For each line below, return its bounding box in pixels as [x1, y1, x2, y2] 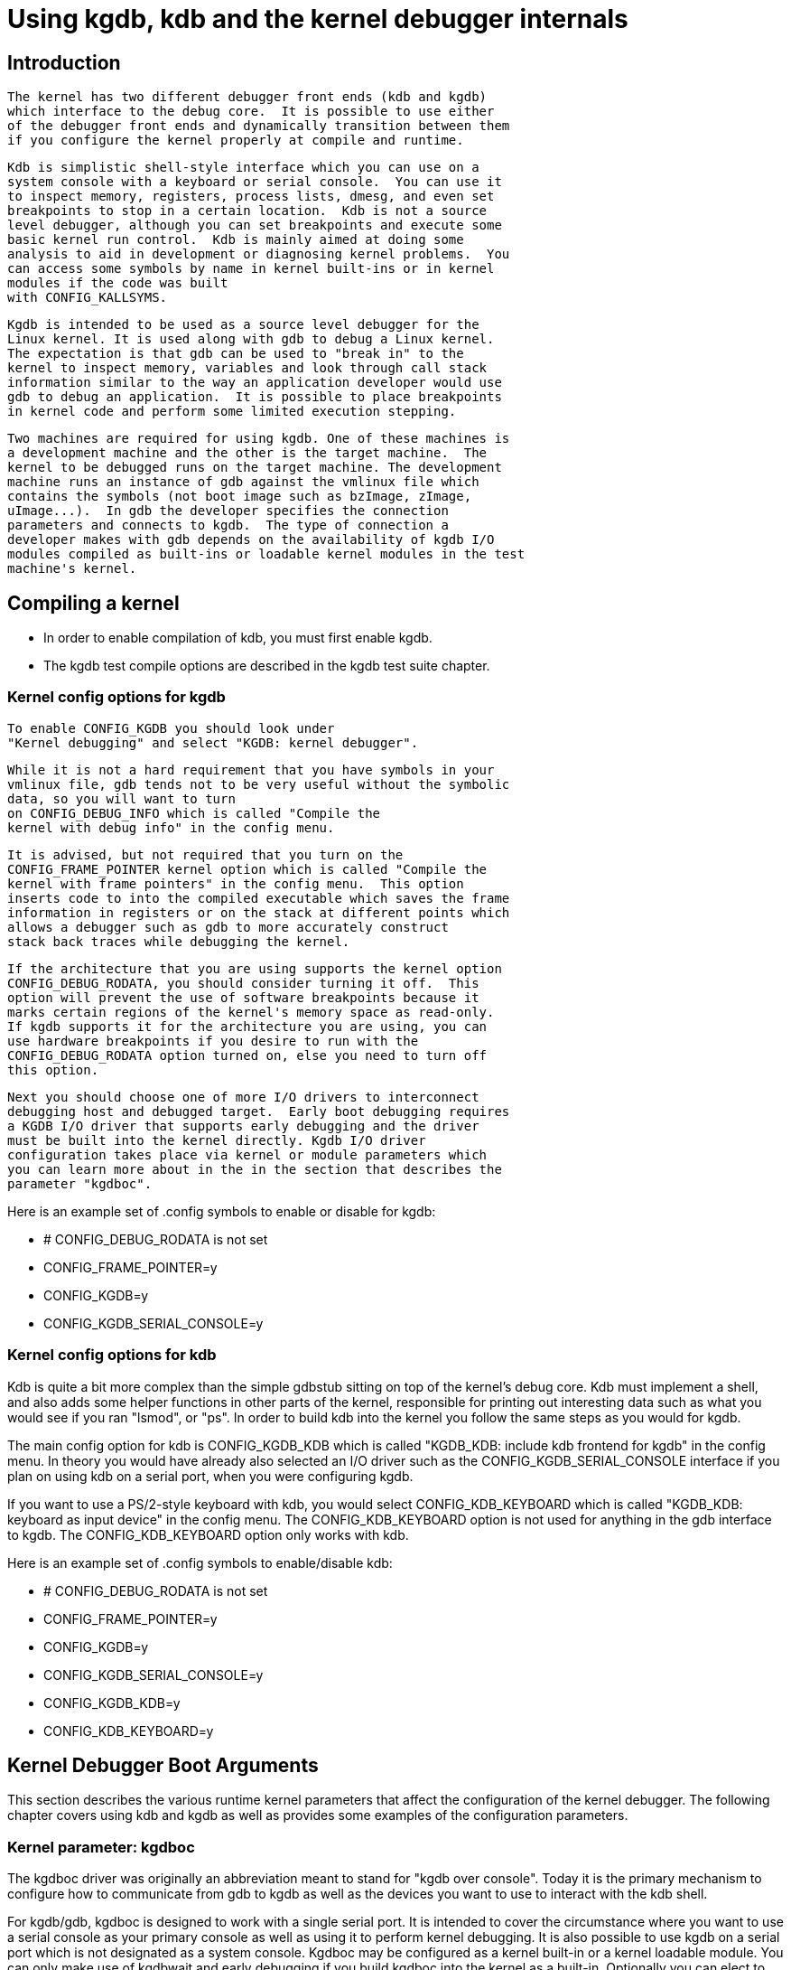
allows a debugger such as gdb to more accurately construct [7, 919, 449, 934]
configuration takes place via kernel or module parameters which [7, 1147, 488, 1162]
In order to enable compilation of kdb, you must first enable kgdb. [43, 630, 433, 646]
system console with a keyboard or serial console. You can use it [7, 174, 502, 190]
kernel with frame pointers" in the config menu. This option [7, 876, 464, 891]
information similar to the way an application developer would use [7, 375, 502, 390]
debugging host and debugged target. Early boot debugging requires [7, 1103, 510, 1119]
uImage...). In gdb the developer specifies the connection [7, 503, 449, 519]
